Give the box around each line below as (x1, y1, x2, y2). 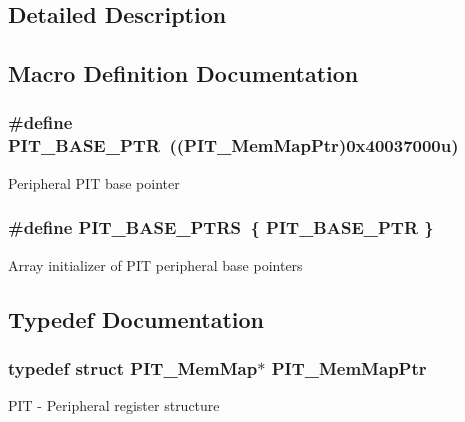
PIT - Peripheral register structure (8, 395, 220, 416)
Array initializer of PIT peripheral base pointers (8, 254, 303, 275)
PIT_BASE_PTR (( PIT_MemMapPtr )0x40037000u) (8, 133, 459, 158)
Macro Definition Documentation (8, 58, 359, 89)
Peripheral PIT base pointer (8, 172, 180, 193)
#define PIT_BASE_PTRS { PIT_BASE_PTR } (8, 215, 434, 240)
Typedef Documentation (8, 303, 264, 334)
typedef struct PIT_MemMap (8, 355, 258, 380)
